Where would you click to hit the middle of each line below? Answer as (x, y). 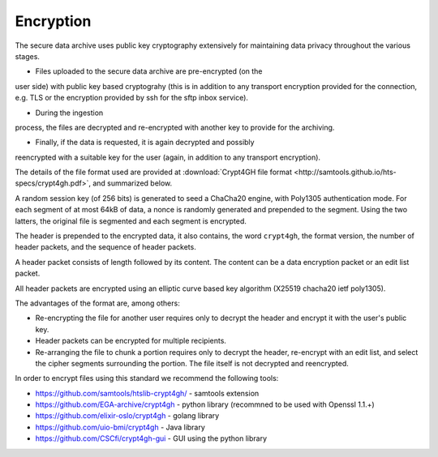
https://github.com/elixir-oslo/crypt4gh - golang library (127, 416)
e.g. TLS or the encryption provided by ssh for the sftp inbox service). (132, 98)
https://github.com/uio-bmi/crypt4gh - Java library (120, 427)
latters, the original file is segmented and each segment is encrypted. (131, 221)
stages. (28, 56)
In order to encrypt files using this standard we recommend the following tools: (147, 378)
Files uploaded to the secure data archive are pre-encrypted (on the (149, 71)
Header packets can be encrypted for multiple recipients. (131, 341)
